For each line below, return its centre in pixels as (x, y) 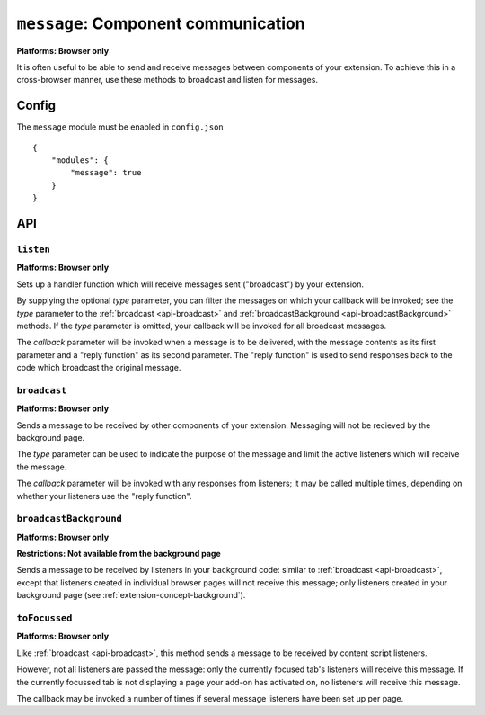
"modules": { (79, 161)
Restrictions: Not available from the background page (119, 554)
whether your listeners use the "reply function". (104, 496)
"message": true (106, 173)
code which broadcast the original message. (99, 368)
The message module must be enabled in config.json (120, 127)
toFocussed (44, 618)
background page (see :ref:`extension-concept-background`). (131, 595)
